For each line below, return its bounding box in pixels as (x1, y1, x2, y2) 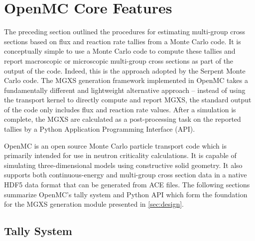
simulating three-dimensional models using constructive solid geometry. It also (4, 160, 243, 170)
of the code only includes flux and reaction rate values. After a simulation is (4, 104, 236, 114)
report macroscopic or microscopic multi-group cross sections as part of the (4, 55, 234, 66)
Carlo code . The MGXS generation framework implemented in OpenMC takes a (4, 75, 248, 85)
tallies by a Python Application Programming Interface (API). (4, 124, 195, 134)
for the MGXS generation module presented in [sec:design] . (4, 199, 184, 209)
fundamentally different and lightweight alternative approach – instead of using (4, 84, 246, 95)
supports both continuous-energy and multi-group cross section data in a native (4, 169, 247, 180)
